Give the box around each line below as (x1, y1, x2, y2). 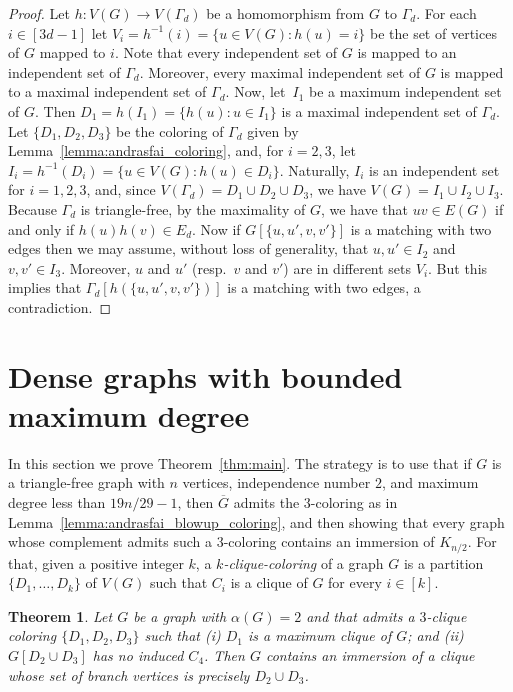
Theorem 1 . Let (8, 605, 113, 626)
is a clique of (230, 572, 308, 593)
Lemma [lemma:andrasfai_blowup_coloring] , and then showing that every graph (8, 511, 505, 532)
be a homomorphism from (206, 3, 365, 23)
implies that (8, 277, 82, 298)
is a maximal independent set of (281, 100, 477, 121)
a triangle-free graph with (8, 472, 165, 493)
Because (8, 198, 57, 219)
